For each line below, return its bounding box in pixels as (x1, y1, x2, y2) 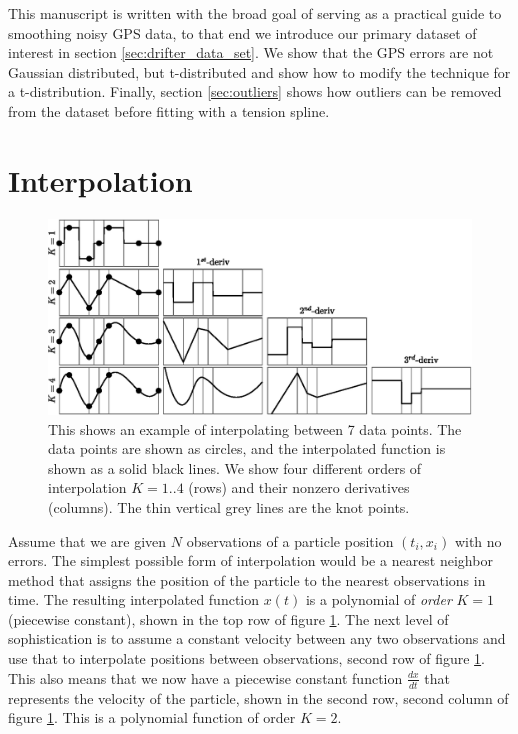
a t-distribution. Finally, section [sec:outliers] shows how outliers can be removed (8, 81, 502, 102)
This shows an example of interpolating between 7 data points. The (48, 418, 462, 439)
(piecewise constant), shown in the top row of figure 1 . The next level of (8, 608, 449, 629)
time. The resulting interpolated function (8, 589, 260, 610)
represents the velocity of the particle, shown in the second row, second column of (8, 687, 509, 708)
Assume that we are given (8, 530, 167, 551)
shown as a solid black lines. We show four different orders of (48, 457, 422, 478)
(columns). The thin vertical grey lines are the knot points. (48, 496, 410, 517)
